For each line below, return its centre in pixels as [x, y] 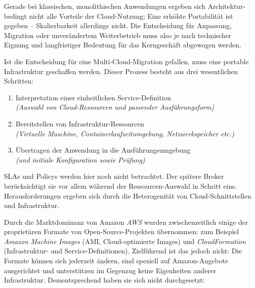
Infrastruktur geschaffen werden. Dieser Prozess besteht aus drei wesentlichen [121, 71]
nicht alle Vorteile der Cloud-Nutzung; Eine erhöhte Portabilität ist [131, 16]
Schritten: [19, 81]
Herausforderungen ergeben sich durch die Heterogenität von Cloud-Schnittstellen [128, 195]
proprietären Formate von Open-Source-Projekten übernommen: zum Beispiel [122, 231]
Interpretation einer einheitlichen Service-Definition [93, 97]
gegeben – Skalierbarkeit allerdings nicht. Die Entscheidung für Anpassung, [118, 25]
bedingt [16, 16]
